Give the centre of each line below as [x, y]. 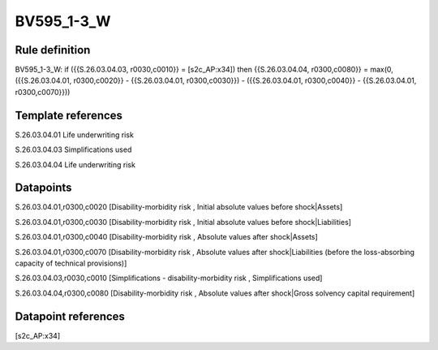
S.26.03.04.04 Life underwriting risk [75, 164]
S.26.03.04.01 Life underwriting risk [74, 135]
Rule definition [53, 50]
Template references [69, 115]
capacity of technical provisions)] [71, 263]
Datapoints [43, 188]
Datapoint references [70, 316]
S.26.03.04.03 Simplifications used [73, 149]
